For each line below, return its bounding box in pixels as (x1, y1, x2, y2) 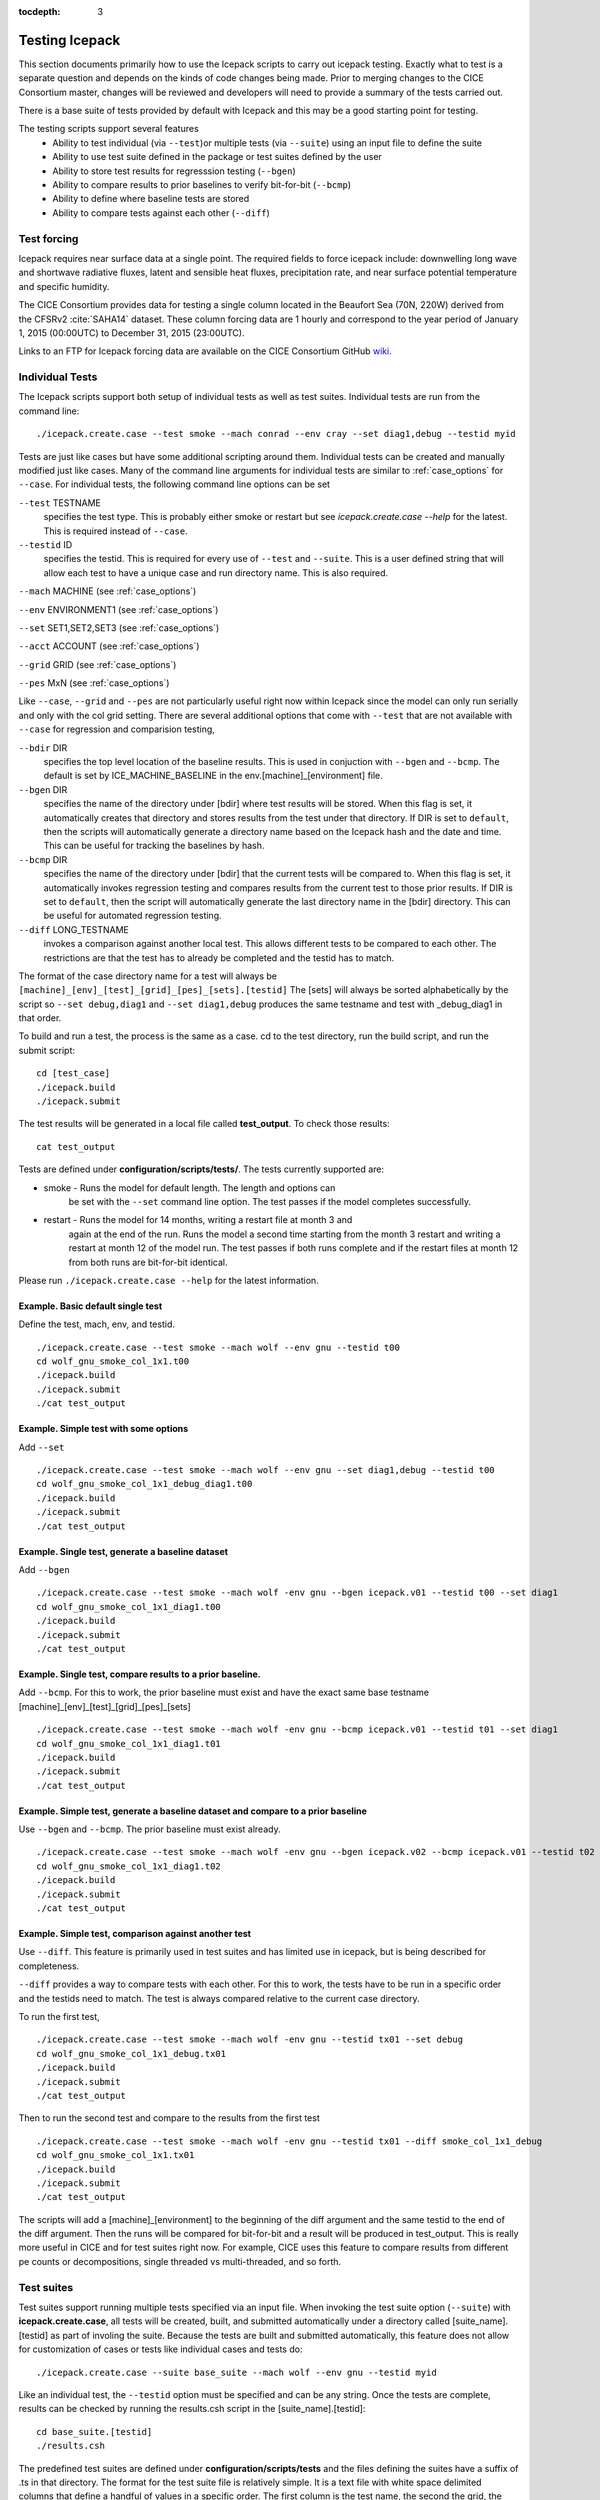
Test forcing (18, 231, 79, 245)
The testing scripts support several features (18, 123, 199, 135)
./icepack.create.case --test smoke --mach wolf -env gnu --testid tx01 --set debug (36, 2034, 464, 2045)
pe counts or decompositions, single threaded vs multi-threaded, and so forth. (18, 2255, 342, 2267)
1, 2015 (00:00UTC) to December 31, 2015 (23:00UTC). (18, 326, 245, 339)
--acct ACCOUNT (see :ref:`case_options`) (18, 640, 200, 652)
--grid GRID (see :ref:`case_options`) (18, 658, 177, 670)
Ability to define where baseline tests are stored (52, 193, 250, 205)
